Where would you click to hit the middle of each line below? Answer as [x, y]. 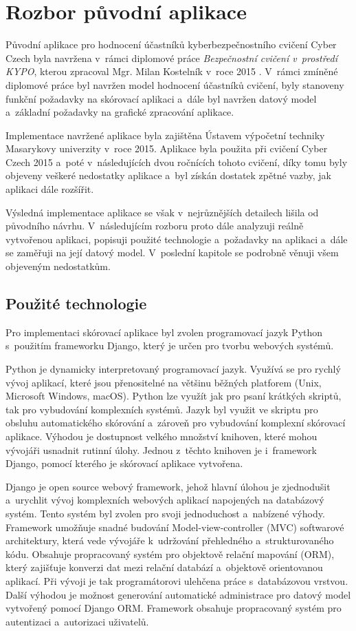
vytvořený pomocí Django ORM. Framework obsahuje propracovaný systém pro [174, 608]
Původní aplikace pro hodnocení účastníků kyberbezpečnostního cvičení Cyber [171, 44]
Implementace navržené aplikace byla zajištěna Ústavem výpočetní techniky [165, 135]
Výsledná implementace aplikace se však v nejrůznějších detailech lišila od [162, 212]
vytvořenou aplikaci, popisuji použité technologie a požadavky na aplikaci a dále [177, 239]
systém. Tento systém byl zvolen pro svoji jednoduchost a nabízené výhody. [165, 513]
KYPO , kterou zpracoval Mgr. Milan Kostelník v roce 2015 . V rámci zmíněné [172, 71]
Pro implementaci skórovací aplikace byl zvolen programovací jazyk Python [164, 332]
